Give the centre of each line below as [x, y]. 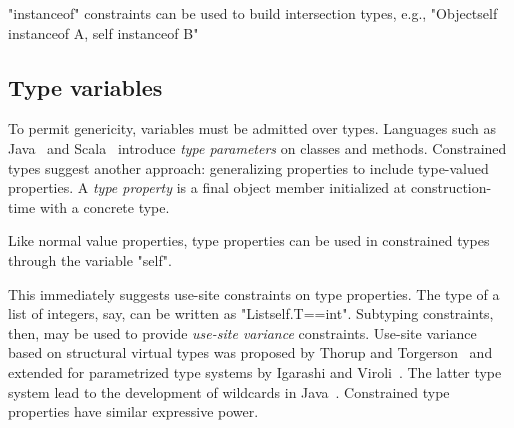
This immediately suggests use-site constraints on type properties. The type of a [254, 293]
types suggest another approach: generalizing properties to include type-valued [248, 167]
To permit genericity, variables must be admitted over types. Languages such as [252, 128]
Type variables [85, 86]
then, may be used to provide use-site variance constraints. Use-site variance [242, 332]
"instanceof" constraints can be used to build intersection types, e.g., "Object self [253, 13]
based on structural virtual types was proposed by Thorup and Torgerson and [250, 352]
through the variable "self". [90, 259]
